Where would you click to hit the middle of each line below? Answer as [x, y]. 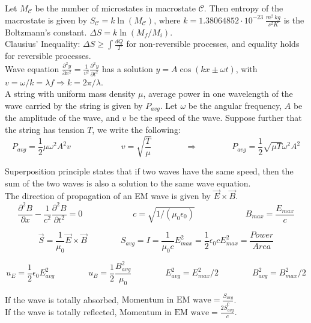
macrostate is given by [46, 20]
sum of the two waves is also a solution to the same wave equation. [128, 183]
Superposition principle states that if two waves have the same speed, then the [149, 171]
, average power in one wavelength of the [218, 94]
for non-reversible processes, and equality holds [213, 44]
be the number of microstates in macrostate [116, 8]
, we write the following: [136, 129]
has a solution [127, 68]
